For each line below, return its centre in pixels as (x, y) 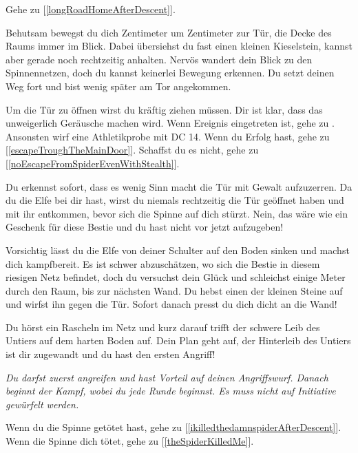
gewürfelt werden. (42, 404)
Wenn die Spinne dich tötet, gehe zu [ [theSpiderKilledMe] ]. (130, 441)
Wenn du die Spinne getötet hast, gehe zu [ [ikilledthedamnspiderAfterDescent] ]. (173, 427)
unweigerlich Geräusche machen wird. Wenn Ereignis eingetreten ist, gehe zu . (170, 123)
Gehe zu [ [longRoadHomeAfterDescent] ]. (91, 9)
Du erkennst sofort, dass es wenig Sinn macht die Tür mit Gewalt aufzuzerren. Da (179, 186)
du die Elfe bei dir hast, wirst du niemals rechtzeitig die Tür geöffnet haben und (175, 200)
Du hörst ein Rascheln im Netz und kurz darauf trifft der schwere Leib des (163, 327)
